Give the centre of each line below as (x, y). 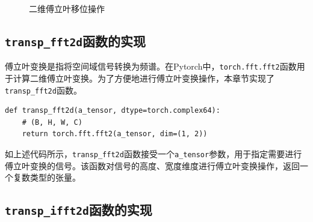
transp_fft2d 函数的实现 (75, 40)
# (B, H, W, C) (52, 122)
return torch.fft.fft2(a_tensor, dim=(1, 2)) (115, 134)
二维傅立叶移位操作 (67, 8)
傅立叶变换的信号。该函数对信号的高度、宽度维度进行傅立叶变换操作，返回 (152, 165)
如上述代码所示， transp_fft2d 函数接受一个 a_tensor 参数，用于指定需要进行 (153, 154)
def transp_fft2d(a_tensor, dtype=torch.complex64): (113, 111)
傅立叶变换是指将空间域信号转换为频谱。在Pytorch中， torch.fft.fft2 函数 (151, 66)
